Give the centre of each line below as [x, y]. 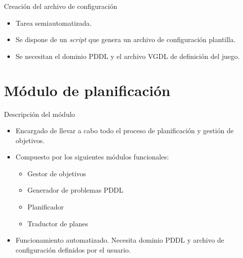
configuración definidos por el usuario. [73, 249]
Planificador [45, 207]
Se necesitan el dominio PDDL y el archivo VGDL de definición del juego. [128, 56]
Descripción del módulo [40, 114]
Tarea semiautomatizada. [54, 23]
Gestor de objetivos [57, 173]
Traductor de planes [58, 223]
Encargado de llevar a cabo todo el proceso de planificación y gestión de [124, 130]
